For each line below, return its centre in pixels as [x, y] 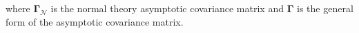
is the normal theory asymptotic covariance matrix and [167, 8]
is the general [325, 8]
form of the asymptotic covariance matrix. [95, 21]
